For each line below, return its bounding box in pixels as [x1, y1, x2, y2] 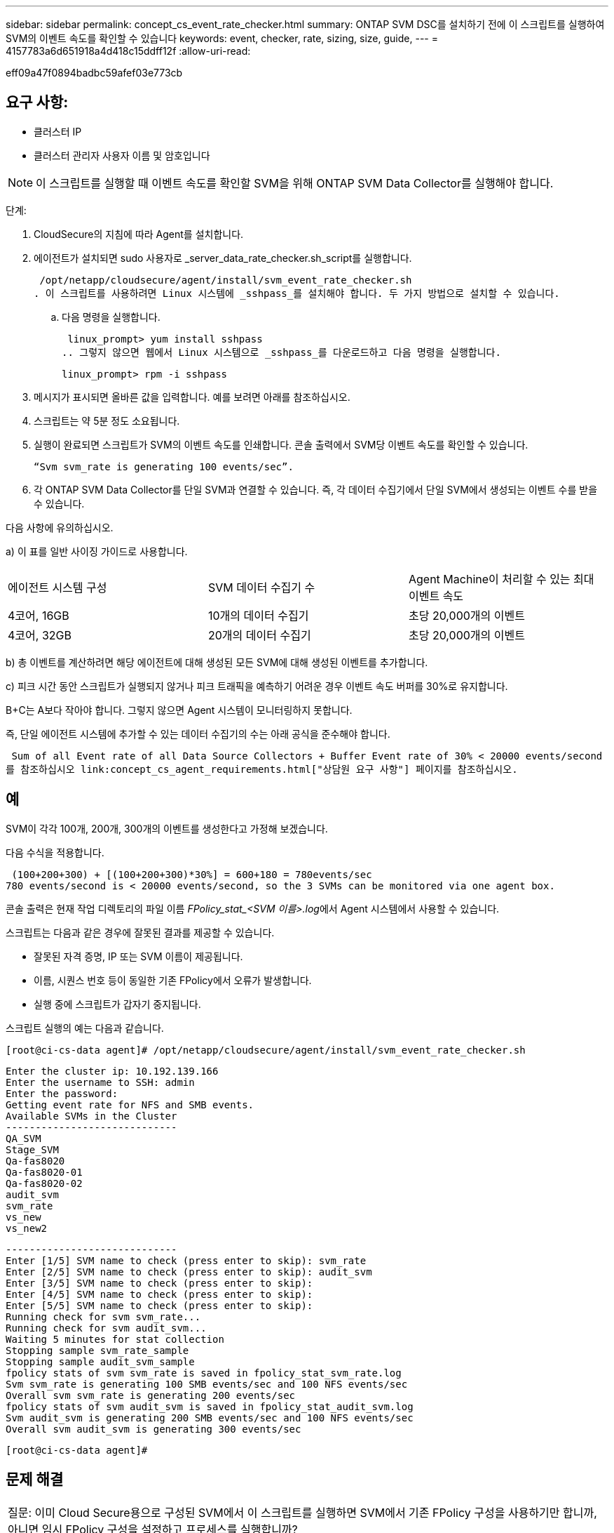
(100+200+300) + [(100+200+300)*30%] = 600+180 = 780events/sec [11, 868, 372, 880]
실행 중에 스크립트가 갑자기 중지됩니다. [34, 997, 201, 1010]
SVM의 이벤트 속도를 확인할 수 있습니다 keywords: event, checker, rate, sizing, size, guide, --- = [6, 32, 438, 44]
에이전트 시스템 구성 [8, 580, 107, 595]
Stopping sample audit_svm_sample [6, 1355, 195, 1367]
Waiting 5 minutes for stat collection [6, 1333, 224, 1345]
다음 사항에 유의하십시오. [6, 521, 114, 533]
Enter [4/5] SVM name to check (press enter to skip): [6, 1288, 313, 1300]
